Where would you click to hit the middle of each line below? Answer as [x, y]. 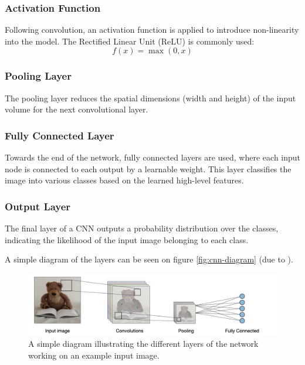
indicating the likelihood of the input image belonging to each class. [127, 239]
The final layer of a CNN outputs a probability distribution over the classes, [142, 228]
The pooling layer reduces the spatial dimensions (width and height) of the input [150, 98]
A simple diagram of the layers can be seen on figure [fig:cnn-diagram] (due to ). [149, 259]
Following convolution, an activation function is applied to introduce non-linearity [152, 30]
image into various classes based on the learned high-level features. [124, 180]
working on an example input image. [94, 355]
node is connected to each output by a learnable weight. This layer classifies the [148, 168]
